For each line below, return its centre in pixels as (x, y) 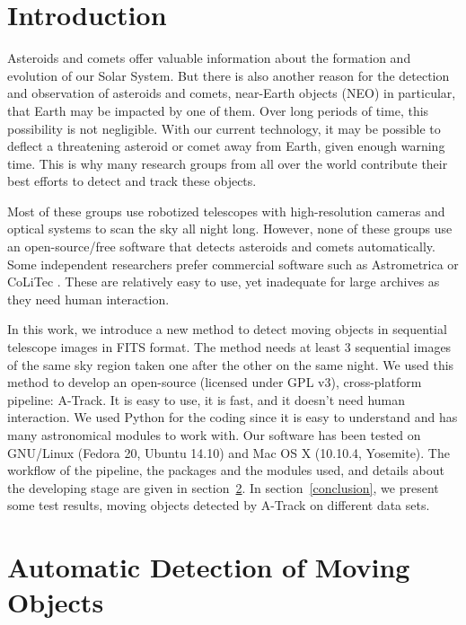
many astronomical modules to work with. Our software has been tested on (214, 435)
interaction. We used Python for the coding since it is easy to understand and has (233, 417)
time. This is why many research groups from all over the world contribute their (228, 163)
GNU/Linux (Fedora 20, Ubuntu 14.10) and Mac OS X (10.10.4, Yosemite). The (229, 452)
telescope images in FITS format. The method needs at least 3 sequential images (229, 347)
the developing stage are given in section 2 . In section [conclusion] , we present (223, 487)
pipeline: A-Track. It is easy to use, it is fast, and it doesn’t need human (207, 399)
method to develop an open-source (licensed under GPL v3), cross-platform (215, 382)
